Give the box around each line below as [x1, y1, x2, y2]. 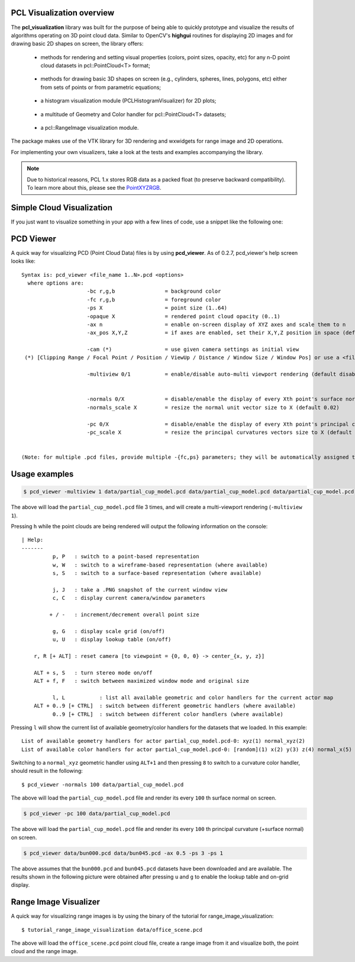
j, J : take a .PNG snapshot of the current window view [52, 586, 228, 593]
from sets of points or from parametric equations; [40, 84, 162, 91]
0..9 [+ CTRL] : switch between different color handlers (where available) [52, 711, 284, 717]
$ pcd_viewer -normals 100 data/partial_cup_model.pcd [21, 781, 184, 788]
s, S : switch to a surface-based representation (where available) [52, 570, 262, 576]
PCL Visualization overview [11, 8, 115, 18]
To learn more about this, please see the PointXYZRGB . [27, 184, 162, 191]
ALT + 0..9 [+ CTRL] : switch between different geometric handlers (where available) [33, 702, 296, 709]
